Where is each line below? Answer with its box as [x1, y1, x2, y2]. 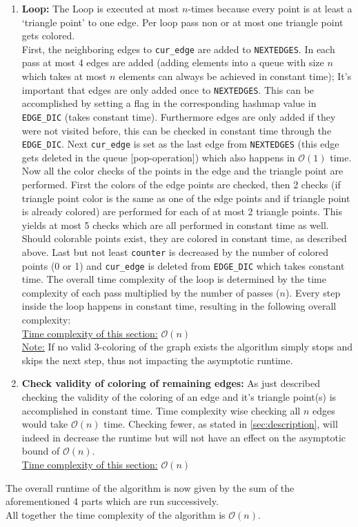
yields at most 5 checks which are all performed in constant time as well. [21, 217, 329, 232]
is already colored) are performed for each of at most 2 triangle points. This [21, 204, 342, 219]
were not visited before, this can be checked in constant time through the [21, 123, 332, 137]
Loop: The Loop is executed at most [21, 1, 179, 15]
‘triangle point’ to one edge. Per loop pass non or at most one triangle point [21, 14, 344, 29]
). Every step [285, 285, 341, 299]
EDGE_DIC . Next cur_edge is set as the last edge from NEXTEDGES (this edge [21, 137, 339, 151]
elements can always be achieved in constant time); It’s [119, 69, 352, 83]
